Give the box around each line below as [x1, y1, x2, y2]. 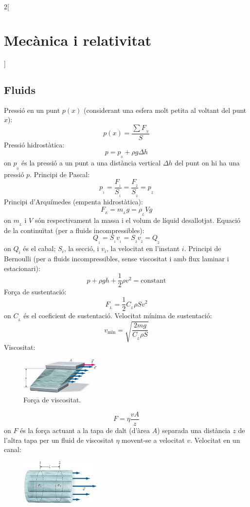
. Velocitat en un [190, 435, 240, 445]
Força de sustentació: [4, 287, 67, 297]
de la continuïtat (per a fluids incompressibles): [4, 225, 144, 235]
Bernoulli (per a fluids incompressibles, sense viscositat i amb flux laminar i [4, 253, 229, 264]
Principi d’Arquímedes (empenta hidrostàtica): [4, 196, 143, 206]
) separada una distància [157, 425, 231, 435]
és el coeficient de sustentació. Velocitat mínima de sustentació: [23, 310, 212, 321]
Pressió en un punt [4, 105, 60, 115]
